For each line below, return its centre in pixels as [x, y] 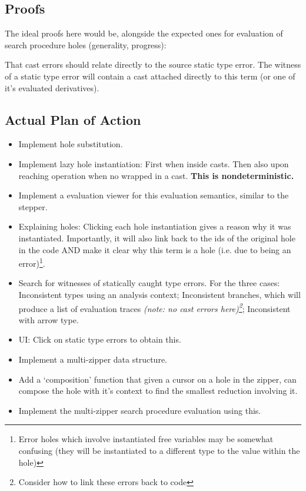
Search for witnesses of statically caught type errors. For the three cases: [149, 283]
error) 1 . [32, 262]
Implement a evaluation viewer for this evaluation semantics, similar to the [154, 195]
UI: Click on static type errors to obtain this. [100, 339]
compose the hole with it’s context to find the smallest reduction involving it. [158, 391]
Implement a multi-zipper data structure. [93, 359]
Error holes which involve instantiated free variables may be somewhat [146, 439]
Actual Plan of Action [73, 119]
